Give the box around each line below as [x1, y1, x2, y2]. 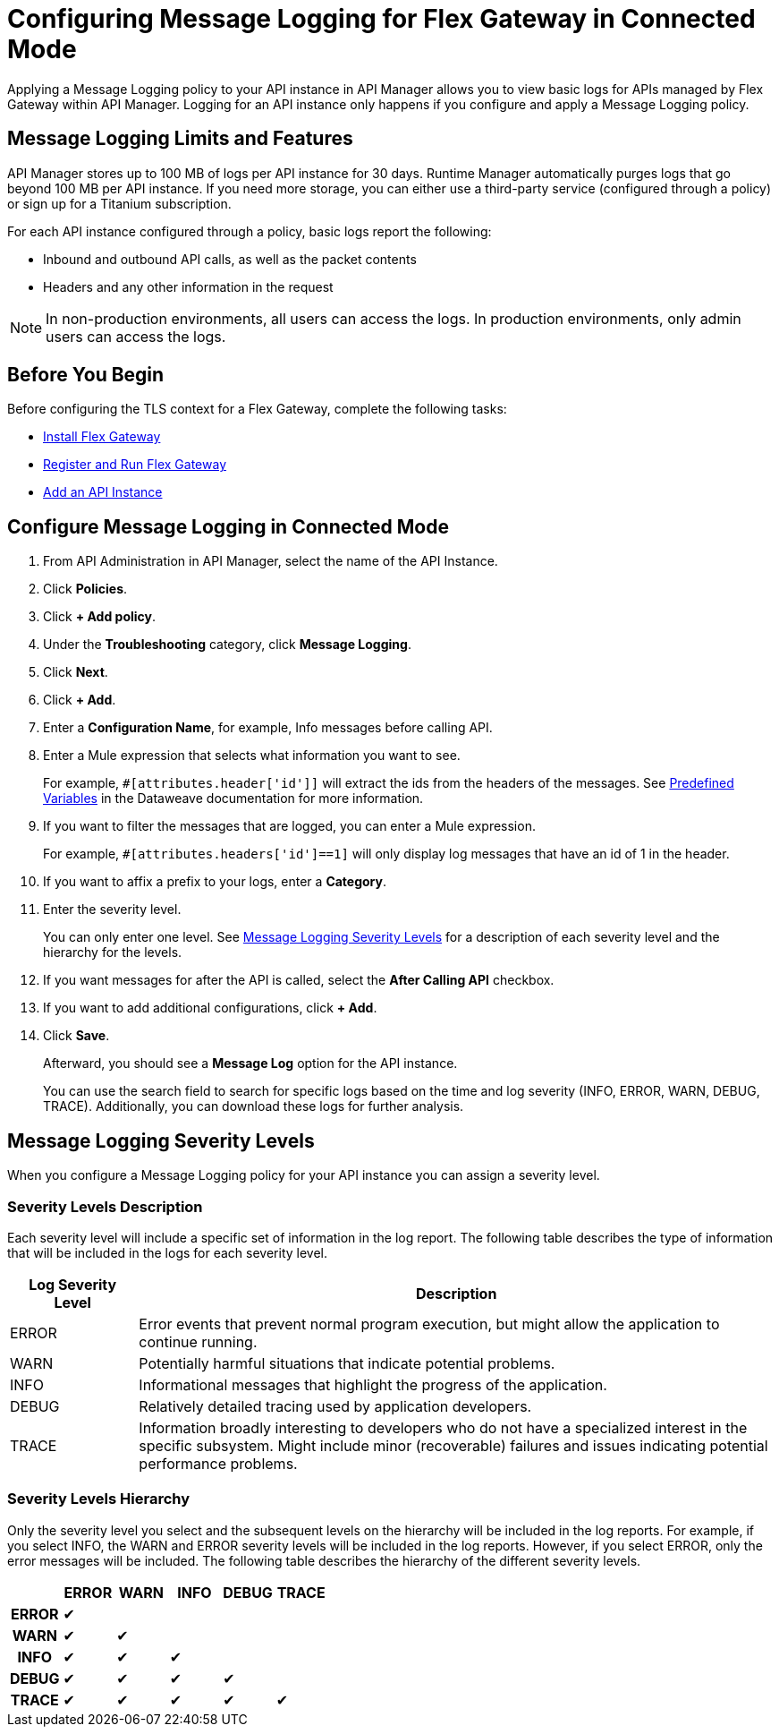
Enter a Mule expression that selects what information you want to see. [43, 747, 461, 764]
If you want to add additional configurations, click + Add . [43, 1000, 377, 1016]
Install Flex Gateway [43, 429, 161, 445]
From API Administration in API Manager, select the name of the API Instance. [43, 553, 498, 569]
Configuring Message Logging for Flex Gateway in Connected [7, 4, 756, 34]
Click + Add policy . [43, 609, 157, 625]
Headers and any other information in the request [43, 278, 334, 295]
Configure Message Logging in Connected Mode [7, 515, 449, 538]
